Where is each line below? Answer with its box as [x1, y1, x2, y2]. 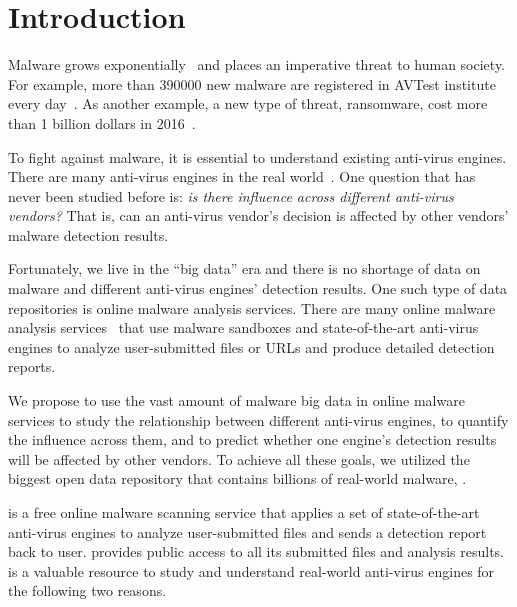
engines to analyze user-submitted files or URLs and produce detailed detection [8, 336, 495, 357]
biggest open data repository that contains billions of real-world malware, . [8, 468, 467, 489]
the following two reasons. [8, 580, 167, 601]
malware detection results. [8, 224, 169, 245]
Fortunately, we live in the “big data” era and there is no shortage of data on [8, 258, 481, 279]
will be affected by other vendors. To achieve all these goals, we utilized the [8, 448, 470, 469]
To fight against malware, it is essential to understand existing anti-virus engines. [8, 146, 507, 167]
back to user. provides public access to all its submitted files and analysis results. [8, 541, 504, 562]
